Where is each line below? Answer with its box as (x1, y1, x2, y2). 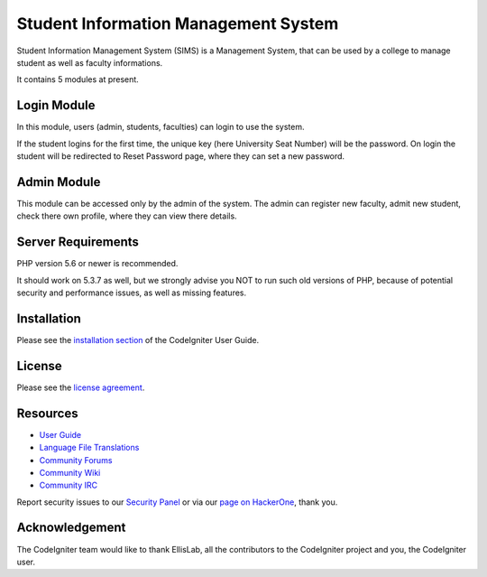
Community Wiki (39, 467, 101, 478)
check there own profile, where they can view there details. (16, 210, 238, 221)
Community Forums (39, 454, 113, 465)
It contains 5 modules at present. (16, 74, 139, 85)
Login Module (16, 98, 96, 113)
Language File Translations (39, 442, 140, 453)
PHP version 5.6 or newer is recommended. (16, 258, 179, 269)
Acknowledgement (16, 520, 126, 535)
